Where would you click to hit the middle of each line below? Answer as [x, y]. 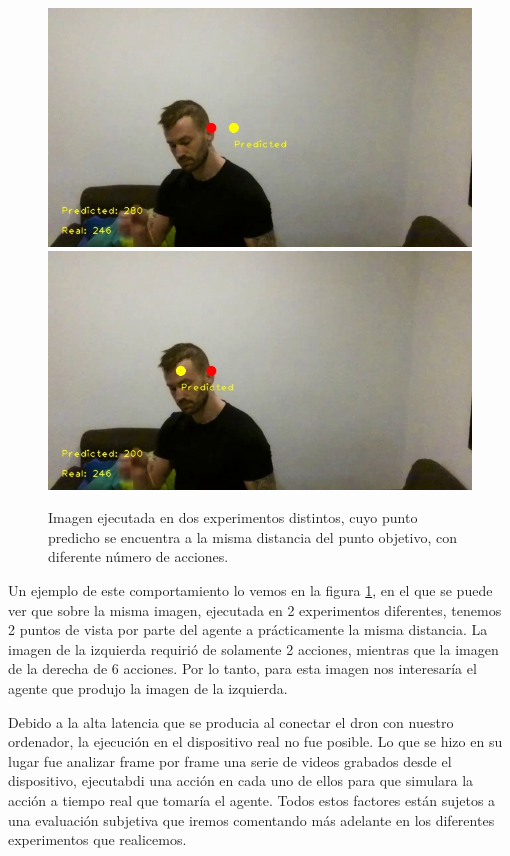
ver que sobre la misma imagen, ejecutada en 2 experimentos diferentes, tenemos [255, 609]
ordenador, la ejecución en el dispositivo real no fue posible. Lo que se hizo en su [255, 741]
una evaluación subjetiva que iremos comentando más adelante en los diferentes [251, 819]
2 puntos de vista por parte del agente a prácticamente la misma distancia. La [248, 629]
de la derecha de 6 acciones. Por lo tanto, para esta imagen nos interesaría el [242, 668]
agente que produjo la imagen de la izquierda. [148, 687]
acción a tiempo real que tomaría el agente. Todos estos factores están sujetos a [252, 799]
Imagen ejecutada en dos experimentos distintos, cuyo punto [233, 517]
